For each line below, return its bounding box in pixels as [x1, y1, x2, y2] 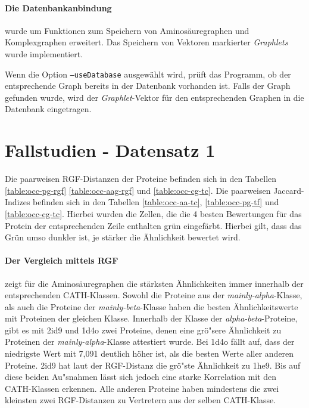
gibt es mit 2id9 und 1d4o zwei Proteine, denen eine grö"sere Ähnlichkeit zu [5, 323, 282, 336]
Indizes [5, 196, 30, 208]
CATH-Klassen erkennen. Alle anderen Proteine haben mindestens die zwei [5, 382, 279, 394]
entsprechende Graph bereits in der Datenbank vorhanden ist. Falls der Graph [5, 79, 291, 92]
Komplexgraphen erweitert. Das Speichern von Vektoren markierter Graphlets [5, 36, 288, 48]
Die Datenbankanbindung [5, 1, 112, 14]
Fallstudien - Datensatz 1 [5, 138, 216, 162]
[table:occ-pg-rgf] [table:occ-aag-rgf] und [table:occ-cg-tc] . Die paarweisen [5, 184, 271, 196]
